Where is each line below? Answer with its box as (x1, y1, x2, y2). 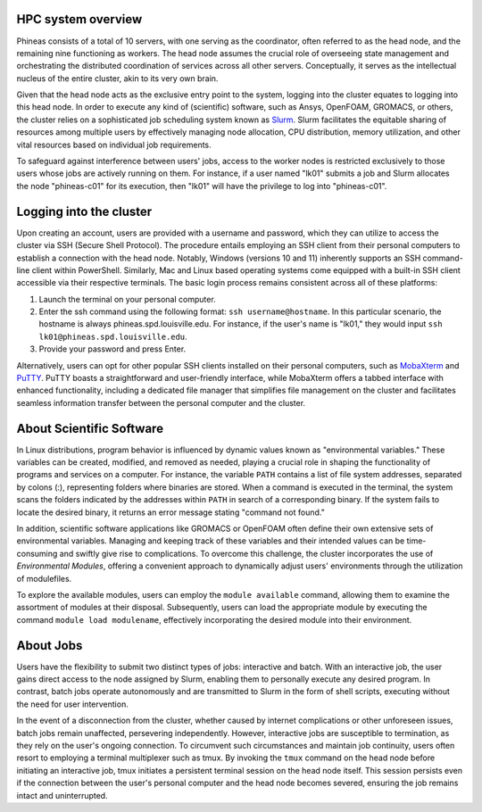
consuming (16, 548, 58, 559)
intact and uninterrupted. (16, 790, 108, 800)
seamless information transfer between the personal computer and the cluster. (16, 397, 306, 408)
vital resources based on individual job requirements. (16, 139, 212, 150)
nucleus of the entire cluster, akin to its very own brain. (16, 72, 219, 84)
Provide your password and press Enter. (38, 344, 187, 354)
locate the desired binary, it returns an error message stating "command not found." (16, 507, 325, 518)
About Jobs (16, 638, 83, 653)
